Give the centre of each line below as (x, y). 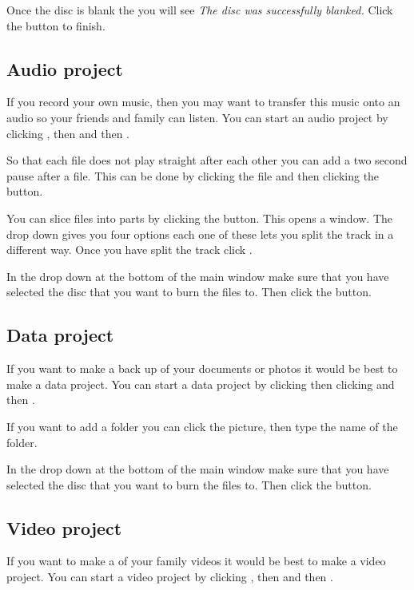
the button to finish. (56, 25)
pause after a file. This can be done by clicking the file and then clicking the (193, 175)
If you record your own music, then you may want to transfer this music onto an (203, 102)
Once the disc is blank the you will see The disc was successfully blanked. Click (200, 10)
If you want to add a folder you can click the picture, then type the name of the (202, 426)
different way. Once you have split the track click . (129, 249)
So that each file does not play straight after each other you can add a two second (207, 160)
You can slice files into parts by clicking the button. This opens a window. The (200, 218)
